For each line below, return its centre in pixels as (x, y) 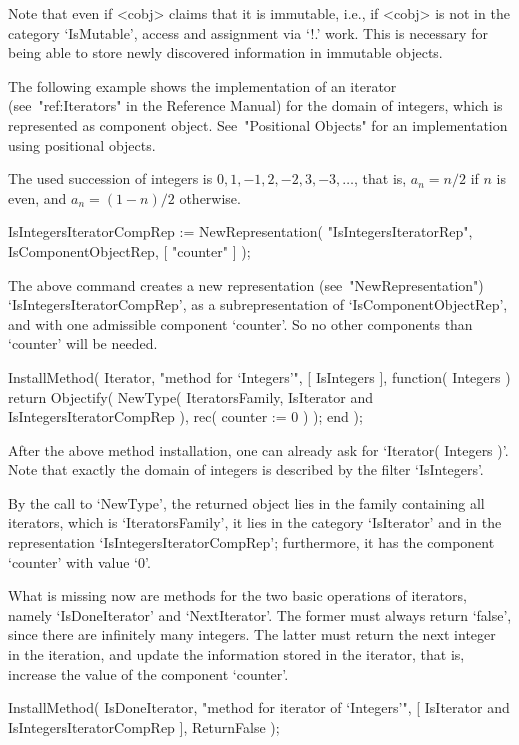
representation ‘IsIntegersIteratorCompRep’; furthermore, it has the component (251, 542)
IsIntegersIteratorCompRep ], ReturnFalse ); (144, 726)
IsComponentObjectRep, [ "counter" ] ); (129, 250)
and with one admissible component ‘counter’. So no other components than (240, 323)
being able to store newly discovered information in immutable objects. (225, 52)
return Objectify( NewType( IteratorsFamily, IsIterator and (191, 396)
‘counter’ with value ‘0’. (79, 561)
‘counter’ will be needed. (83, 343)
